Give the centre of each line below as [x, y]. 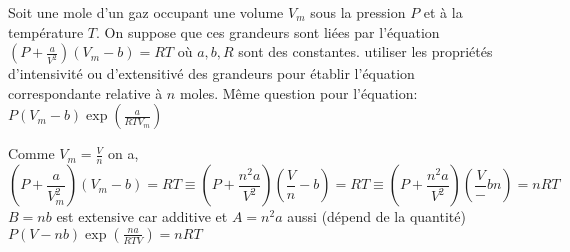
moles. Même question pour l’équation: [298, 92]
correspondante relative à [85, 92]
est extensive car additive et [142, 216]
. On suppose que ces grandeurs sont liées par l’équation [268, 31]
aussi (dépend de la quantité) [376, 216]
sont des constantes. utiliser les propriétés [365, 51]
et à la [443, 12]
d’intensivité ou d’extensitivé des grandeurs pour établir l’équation [211, 73]
